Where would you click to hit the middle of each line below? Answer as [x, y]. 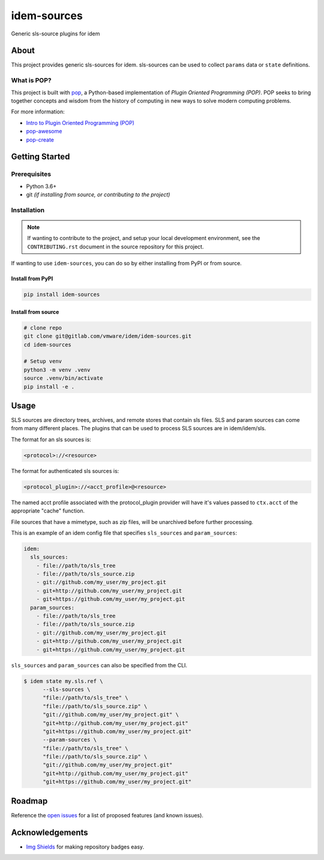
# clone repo [43, 328]
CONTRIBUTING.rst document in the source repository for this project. [115, 247]
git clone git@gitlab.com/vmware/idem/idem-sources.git [108, 336]
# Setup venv [43, 361]
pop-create [40, 140]
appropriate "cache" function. [48, 511]
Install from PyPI [32, 278]
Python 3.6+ [41, 186]
